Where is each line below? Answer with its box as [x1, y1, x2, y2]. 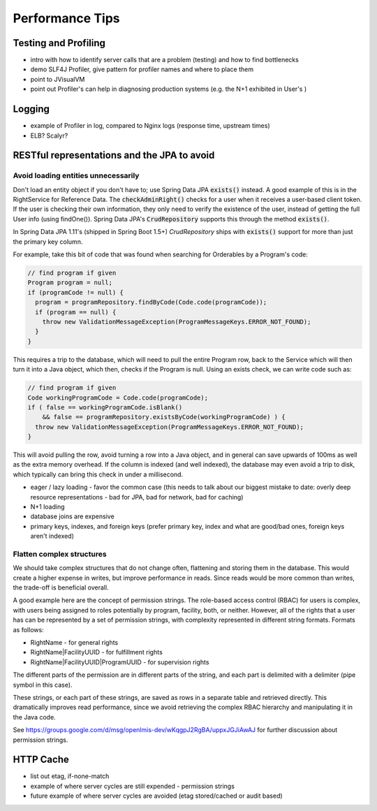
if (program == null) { [35, 308, 117, 316]
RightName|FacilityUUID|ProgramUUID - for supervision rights [30, 657, 209, 666]
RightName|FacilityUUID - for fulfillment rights [30, 648, 163, 657]
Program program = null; [27, 279, 113, 286]
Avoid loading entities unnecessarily [13, 171, 140, 181]
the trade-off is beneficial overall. [13, 583, 109, 592]
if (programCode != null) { [27, 288, 124, 296]
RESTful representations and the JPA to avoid [13, 149, 215, 161]
